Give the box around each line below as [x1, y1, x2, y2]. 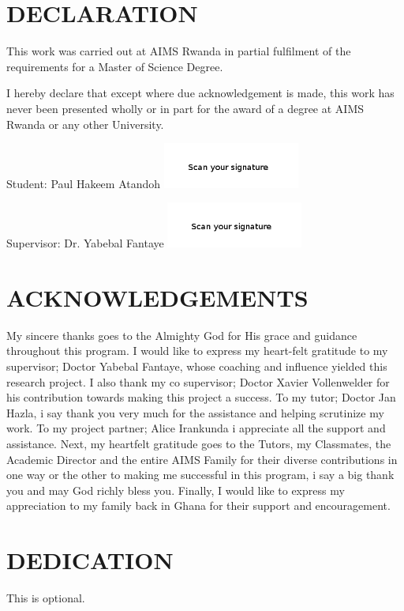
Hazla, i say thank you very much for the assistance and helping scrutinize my [6, 404, 384, 421]
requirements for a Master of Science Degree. [6, 58, 223, 74]
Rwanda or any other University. [6, 115, 164, 132]
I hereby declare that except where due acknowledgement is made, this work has [6, 85, 395, 101]
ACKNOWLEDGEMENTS [6, 281, 309, 313]
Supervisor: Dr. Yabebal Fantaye [6, 235, 164, 251]
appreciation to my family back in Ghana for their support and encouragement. [6, 497, 391, 514]
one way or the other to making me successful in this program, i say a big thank [6, 466, 395, 483]
